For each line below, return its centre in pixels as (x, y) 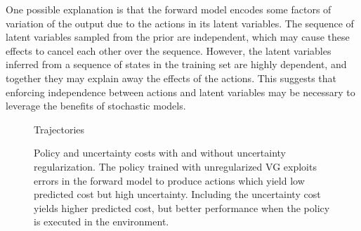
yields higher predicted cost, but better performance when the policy (182, 207)
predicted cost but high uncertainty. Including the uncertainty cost (177, 194)
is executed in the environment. (101, 222)
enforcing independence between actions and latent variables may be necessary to (180, 92)
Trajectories (59, 129)
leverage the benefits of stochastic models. (96, 106)
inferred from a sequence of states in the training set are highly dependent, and (176, 64)
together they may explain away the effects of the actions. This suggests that (171, 78)
